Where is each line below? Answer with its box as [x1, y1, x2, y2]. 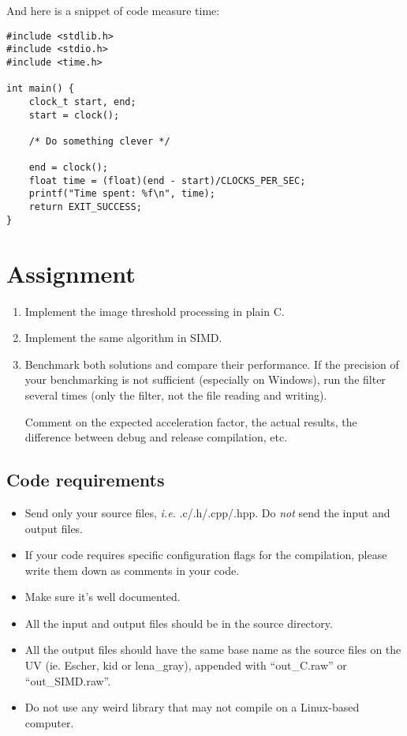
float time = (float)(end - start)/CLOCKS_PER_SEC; [28, 175, 306, 186]
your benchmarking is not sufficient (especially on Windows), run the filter [24, 371, 386, 388]
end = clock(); [28, 162, 108, 174]
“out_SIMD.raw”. [24, 672, 111, 689]
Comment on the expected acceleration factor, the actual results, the [24, 413, 357, 430]
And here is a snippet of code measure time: [6, 2, 220, 18]
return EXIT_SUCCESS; [28, 201, 142, 213]
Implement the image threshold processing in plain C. [24, 302, 285, 319]
